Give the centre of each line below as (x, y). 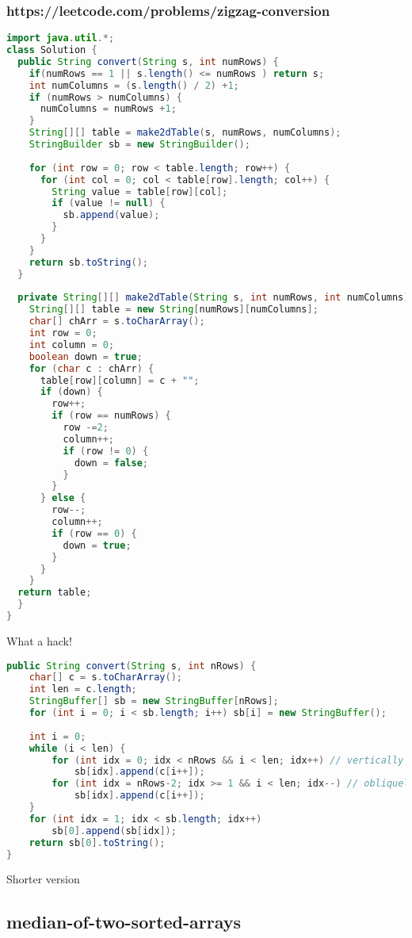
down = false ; (111, 463)
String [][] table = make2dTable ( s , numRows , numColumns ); (185, 133)
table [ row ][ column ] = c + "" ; (120, 380)
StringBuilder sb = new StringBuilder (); (139, 145)
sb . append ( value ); (111, 215)
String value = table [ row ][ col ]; (140, 191)
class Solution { (52, 50)
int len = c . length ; (83, 689)
